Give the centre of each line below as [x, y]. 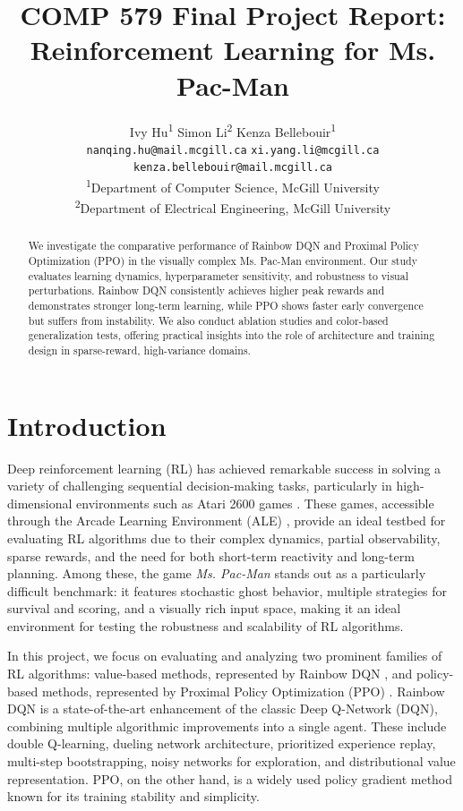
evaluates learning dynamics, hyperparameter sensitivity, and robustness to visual [218, 275]
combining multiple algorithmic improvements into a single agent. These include [227, 726]
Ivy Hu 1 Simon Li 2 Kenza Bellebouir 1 [233, 130]
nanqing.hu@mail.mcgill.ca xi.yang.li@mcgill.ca [233, 150]
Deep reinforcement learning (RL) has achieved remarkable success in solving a [224, 468]
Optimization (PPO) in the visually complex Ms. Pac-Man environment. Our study [223, 261]
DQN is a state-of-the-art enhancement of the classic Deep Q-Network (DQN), [223, 709]
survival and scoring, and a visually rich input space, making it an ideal [204, 608]
